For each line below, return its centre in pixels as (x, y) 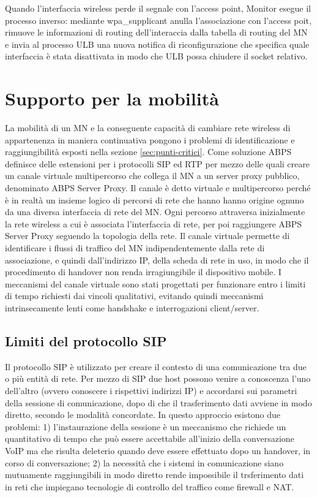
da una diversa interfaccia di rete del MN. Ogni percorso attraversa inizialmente (155, 212)
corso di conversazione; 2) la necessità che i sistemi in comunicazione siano (144, 462)
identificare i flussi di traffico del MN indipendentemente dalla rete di (135, 248)
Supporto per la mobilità (112, 98)
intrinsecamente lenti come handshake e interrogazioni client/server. (132, 308)
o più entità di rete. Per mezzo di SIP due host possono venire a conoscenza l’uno (158, 378)
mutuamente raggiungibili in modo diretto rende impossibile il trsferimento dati (155, 475)
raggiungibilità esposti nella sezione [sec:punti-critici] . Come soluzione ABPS (148, 152)
